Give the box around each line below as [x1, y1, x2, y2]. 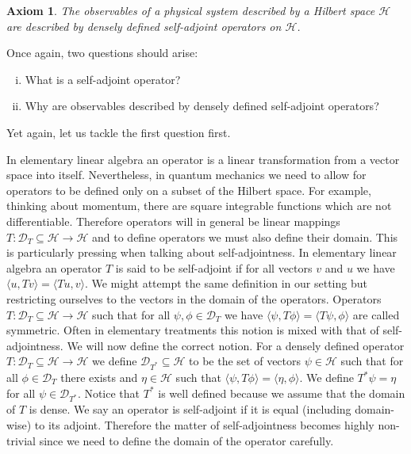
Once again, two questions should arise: [6, 44, 198, 61]
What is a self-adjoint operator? [25, 71, 181, 87]
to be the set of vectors [189, 353, 302, 369]
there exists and [60, 369, 138, 386]
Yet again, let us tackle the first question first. [6, 124, 231, 140]
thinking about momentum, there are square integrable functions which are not [6, 197, 392, 214]
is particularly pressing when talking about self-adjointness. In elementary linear [6, 244, 397, 261]
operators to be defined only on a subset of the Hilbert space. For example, [6, 181, 371, 198]
